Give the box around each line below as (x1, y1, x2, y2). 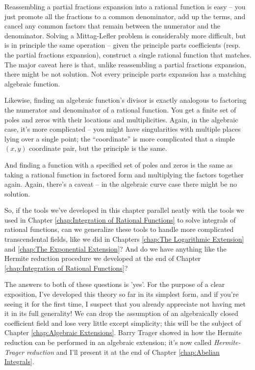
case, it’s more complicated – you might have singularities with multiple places (4, 124, 241, 134)
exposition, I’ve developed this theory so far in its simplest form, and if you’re (4, 289, 239, 299)
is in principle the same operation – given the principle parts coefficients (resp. (4, 40, 240, 50)
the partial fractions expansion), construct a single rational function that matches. (4, 49, 252, 59)
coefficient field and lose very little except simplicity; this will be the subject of (4, 317, 241, 328)
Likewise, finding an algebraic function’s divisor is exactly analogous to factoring (4, 95, 247, 105)
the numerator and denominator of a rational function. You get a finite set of (4, 104, 236, 114)
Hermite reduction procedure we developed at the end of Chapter (4, 253, 201, 263)
